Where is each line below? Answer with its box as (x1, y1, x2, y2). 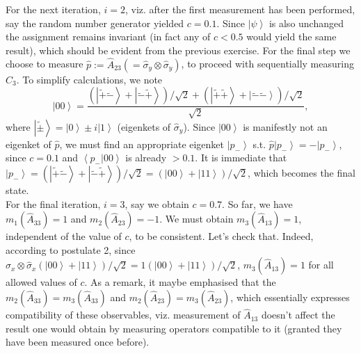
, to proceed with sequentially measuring (181, 56, 354, 71)
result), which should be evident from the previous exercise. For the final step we (6, 42, 351, 57)
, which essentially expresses (230, 289, 350, 304)
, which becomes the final (248, 166, 355, 180)
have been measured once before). (6, 335, 150, 349)
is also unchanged (268, 15, 344, 30)
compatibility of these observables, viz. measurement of (6, 307, 241, 322)
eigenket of (6, 136, 51, 151)
